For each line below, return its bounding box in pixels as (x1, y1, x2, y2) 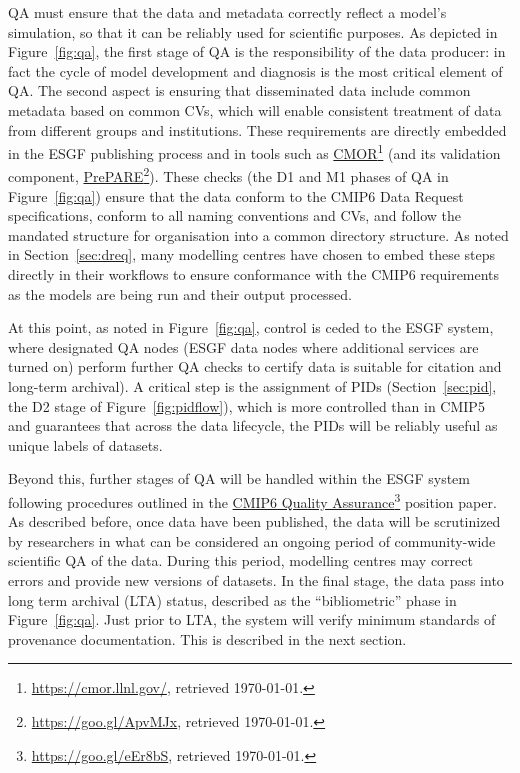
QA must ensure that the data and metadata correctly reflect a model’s (8, 2, 447, 22)
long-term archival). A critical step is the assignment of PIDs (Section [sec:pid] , (8, 376, 497, 396)
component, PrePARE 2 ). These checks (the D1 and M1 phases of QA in (8, 163, 449, 187)
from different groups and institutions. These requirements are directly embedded (8, 119, 507, 140)
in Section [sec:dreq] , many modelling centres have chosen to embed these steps (8, 244, 495, 265)
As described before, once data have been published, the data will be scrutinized (8, 511, 501, 532)
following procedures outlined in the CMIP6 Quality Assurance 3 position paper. (8, 488, 497, 512)
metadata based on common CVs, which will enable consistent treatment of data (8, 99, 502, 120)
